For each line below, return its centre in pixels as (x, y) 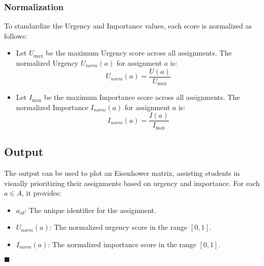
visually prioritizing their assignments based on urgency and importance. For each (132, 183)
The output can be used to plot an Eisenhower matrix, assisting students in (122, 173)
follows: (16, 35)
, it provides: (42, 193)
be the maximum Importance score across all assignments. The (142, 97)
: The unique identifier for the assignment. (90, 210)
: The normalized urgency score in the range (119, 227)
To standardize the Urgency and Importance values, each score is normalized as (128, 26)
